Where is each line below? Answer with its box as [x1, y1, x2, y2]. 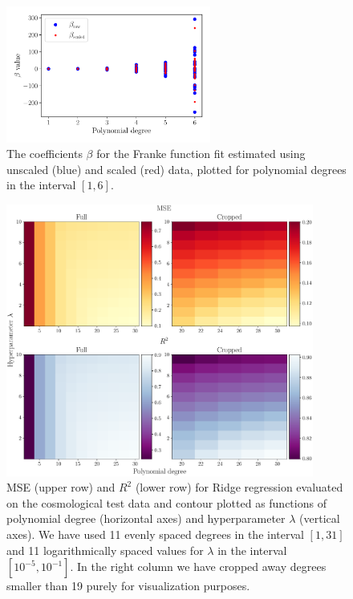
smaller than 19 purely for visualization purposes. [6, 577, 250, 594]
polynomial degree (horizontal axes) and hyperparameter [6, 510, 286, 527]
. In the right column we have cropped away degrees [70, 558, 327, 575]
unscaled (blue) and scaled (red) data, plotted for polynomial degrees [6, 160, 347, 177]
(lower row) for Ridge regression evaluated [135, 479, 343, 496]
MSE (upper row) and [6, 479, 116, 496]
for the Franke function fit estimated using [96, 145, 306, 162]
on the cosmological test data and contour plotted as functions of [6, 494, 327, 511]
